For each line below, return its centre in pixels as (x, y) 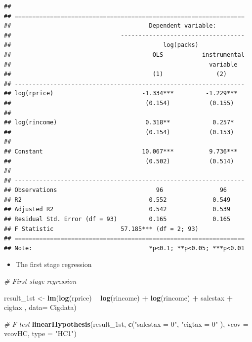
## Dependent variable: (110, 26)
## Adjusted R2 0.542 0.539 (117, 209)
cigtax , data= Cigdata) (40, 307)
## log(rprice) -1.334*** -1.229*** (121, 94)
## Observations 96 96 (116, 190)
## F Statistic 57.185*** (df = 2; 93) (101, 229)
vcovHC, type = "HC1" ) (41, 333)
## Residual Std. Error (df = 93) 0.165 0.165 (117, 219)
